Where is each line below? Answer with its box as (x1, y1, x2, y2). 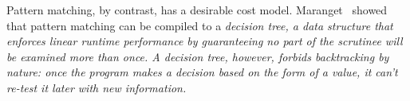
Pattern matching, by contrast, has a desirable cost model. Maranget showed (6, 2, 388, 17)
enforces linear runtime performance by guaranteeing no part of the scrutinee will (6, 33, 403, 49)
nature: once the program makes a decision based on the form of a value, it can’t (6, 64, 398, 80)
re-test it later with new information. (6, 79, 187, 95)
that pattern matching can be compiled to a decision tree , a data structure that (6, 17, 393, 33)
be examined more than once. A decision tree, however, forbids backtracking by (6, 48, 389, 64)
